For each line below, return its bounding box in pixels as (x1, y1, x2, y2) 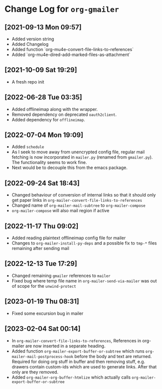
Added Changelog (11, 41, 49, 47)
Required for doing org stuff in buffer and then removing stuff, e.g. (11, 359, 145, 364)
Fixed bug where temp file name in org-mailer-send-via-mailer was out (11, 278, 157, 283)
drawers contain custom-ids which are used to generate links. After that (11, 363, 157, 369)
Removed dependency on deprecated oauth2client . (11, 111, 117, 117)
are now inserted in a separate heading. (25, 343, 106, 349)
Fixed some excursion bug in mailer (11, 310, 84, 316)
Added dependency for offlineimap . (11, 116, 85, 122)
